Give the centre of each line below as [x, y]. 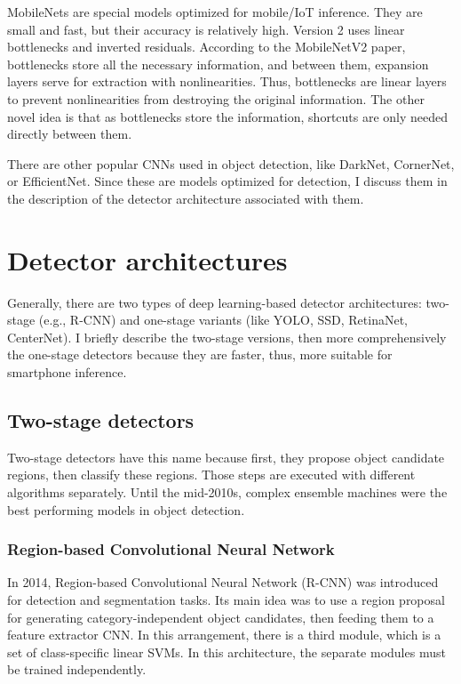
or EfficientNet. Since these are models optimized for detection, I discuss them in [227, 181]
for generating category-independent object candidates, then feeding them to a [221, 617]
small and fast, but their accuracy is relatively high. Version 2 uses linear [206, 29]
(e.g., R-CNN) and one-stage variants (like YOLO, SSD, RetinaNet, [223, 320]
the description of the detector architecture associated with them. [186, 198]
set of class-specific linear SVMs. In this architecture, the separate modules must [227, 652]
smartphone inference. [67, 372]
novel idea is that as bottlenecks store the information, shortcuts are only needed [228, 116]
